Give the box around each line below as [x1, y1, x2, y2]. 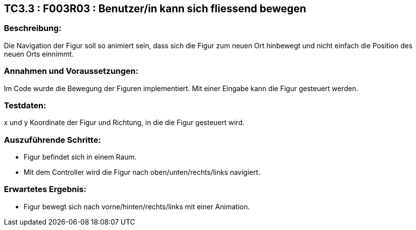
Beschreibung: [4, 23, 62, 33]
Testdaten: [4, 100, 46, 110]
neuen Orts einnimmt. [4, 49, 74, 58]
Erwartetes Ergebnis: [4, 184, 87, 195]
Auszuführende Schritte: [4, 134, 101, 145]
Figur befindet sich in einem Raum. [24, 153, 137, 162]
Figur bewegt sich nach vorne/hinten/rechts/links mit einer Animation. [24, 202, 250, 211]
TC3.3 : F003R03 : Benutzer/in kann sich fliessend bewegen [4, 2, 307, 15]
